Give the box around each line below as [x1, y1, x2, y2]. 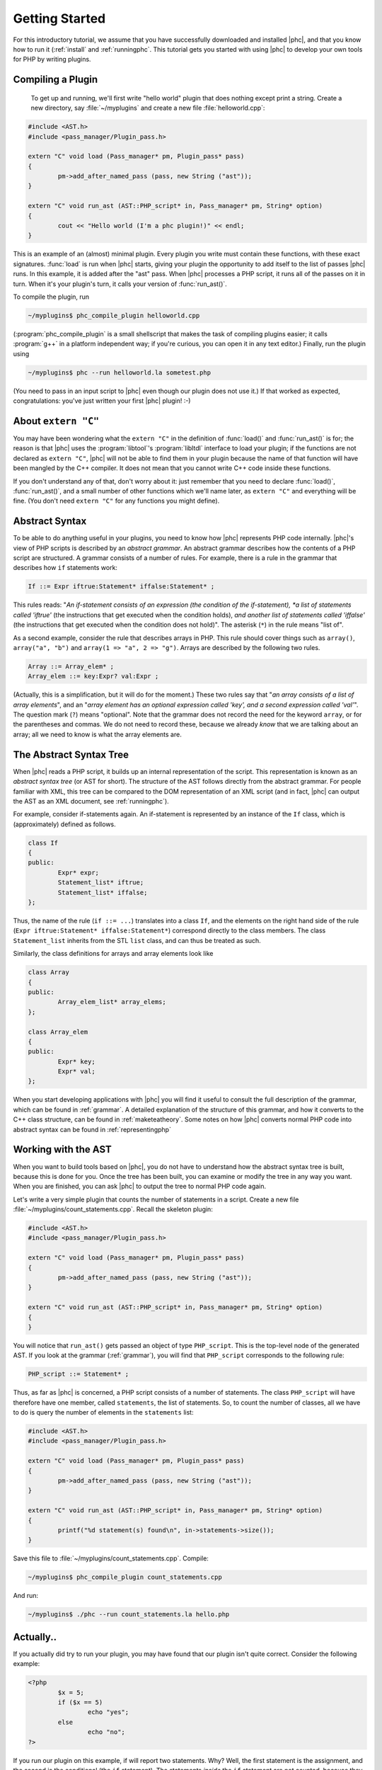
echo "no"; [87, 1728, 125, 1736]
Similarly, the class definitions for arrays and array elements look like [13, 949, 214, 958]
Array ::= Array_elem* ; [28, 662, 115, 670]
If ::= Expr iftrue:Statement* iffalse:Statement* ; [28, 583, 215, 590]
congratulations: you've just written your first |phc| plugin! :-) [13, 396, 191, 405]
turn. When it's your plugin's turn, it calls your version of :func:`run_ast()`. [13, 280, 228, 288]
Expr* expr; [57, 868, 99, 877]
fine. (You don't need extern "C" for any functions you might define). [13, 496, 220, 506]
